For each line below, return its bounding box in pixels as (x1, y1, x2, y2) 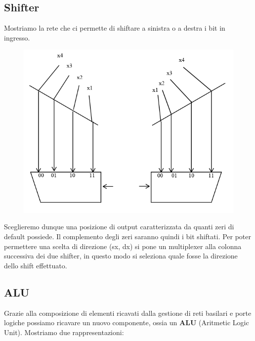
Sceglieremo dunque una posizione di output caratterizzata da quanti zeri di (4, 221, 234, 232)
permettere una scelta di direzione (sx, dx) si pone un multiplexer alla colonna (4, 241, 242, 251)
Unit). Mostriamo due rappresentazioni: (4, 327, 124, 337)
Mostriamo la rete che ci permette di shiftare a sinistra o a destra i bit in (4, 23, 225, 33)
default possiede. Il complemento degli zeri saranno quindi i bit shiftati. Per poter (4, 231, 252, 242)
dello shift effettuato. (4, 260, 67, 270)
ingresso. (4, 32, 30, 43)
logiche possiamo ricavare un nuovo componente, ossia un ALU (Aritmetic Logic (4, 317, 249, 328)
